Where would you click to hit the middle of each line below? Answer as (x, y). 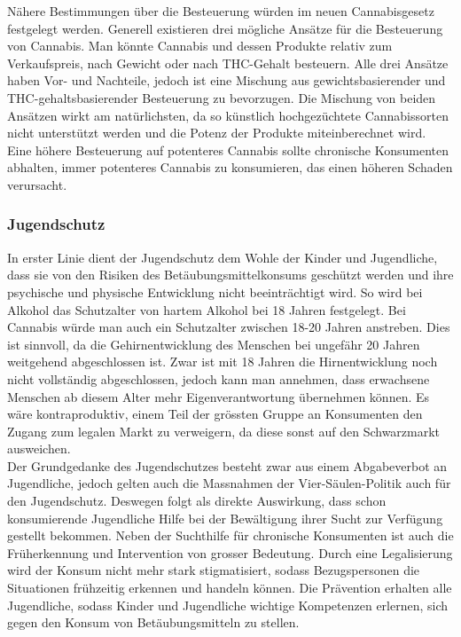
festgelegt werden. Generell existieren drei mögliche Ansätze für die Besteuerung (225, 28)
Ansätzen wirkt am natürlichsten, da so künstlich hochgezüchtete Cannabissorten (228, 115)
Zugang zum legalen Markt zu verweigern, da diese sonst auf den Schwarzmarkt (224, 431)
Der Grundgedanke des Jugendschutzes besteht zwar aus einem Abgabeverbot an (227, 465)
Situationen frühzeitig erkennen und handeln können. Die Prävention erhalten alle (230, 588)
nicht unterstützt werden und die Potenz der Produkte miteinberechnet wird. (217, 133)
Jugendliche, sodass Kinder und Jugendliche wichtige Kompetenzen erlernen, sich (228, 605)
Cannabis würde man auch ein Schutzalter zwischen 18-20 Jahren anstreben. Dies (229, 327)
